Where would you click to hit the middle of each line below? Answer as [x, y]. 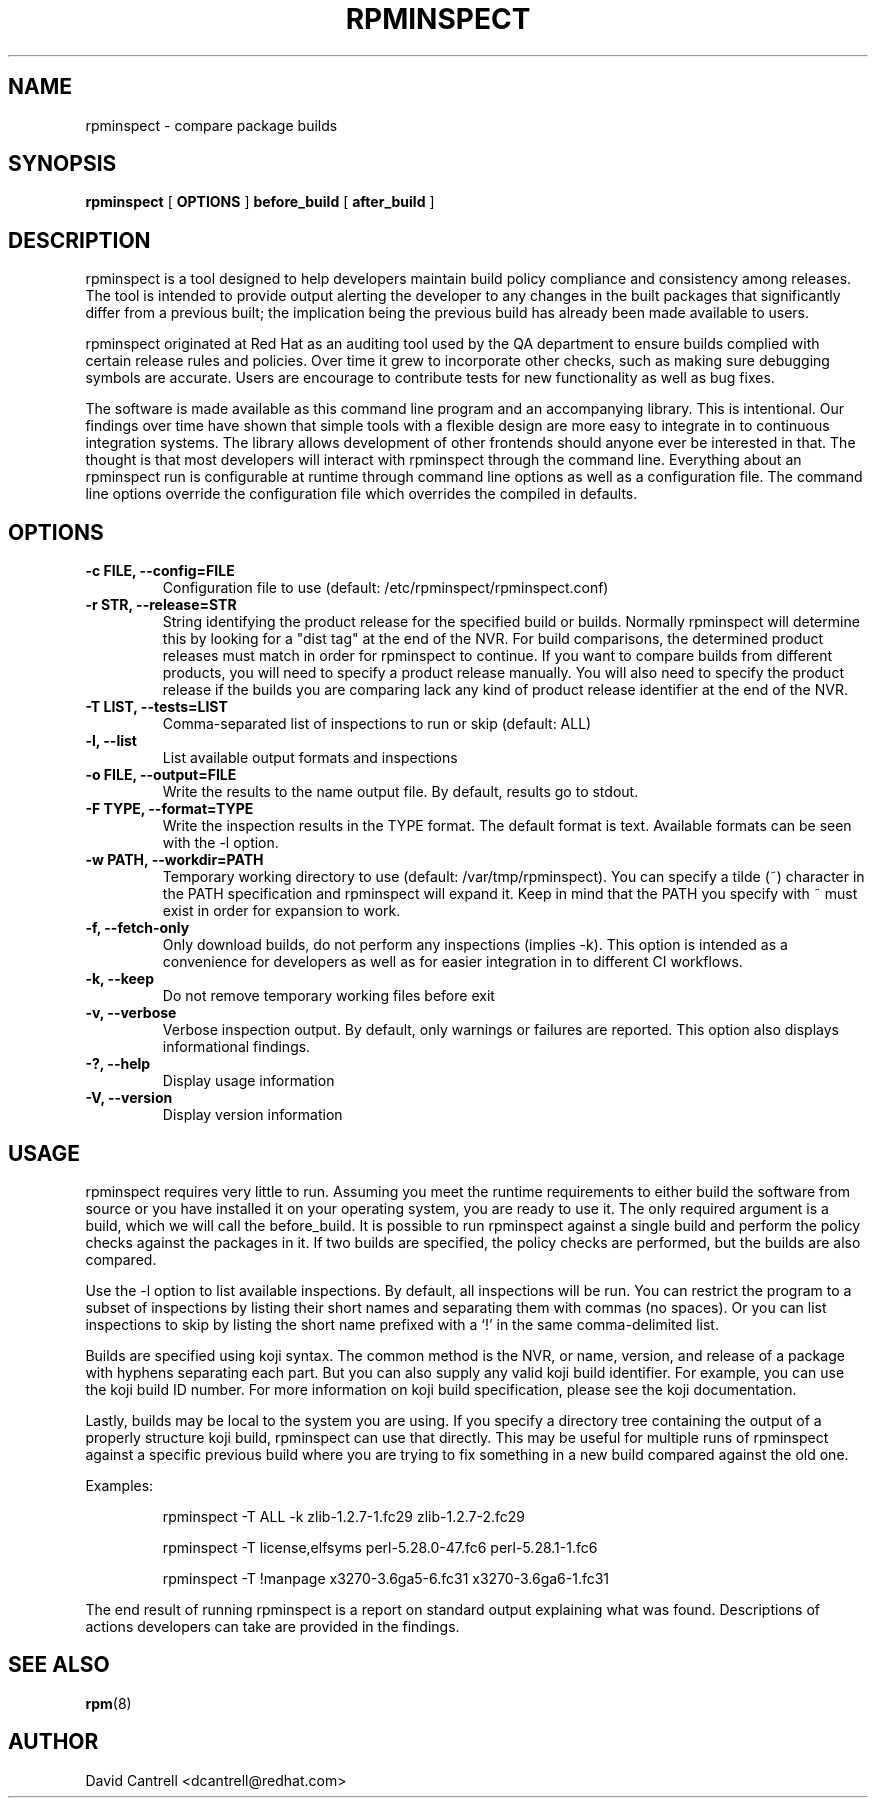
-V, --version [129, 1098]
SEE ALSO [59, 1665]
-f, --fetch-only [137, 928]
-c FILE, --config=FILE [160, 571]
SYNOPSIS [62, 164]
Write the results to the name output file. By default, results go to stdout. [400, 792]
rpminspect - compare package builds [211, 125]
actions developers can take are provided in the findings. [272, 1626]
